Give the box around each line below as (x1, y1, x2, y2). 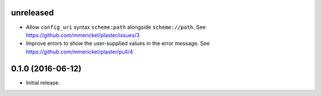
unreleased (11, 8, 54, 18)
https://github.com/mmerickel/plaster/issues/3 (26, 31, 140, 38)
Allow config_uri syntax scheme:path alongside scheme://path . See (26, 24, 206, 31)
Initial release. (26, 79, 60, 86)
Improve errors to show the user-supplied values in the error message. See (26, 40, 210, 47)
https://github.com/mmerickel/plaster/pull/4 (26, 48, 133, 55)
